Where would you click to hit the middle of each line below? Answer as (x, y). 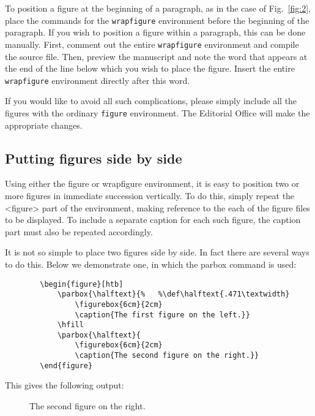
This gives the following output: (65, 385)
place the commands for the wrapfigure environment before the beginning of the (157, 20)
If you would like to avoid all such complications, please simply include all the (151, 101)
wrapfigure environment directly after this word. (98, 80)
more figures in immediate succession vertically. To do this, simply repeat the (150, 195)
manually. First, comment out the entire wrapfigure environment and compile (152, 44)
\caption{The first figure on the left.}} (162, 315)
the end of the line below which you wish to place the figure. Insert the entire (150, 68)
